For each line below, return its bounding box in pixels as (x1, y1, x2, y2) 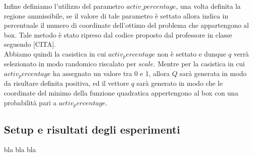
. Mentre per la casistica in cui (153, 58, 245, 69)
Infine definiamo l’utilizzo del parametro (4, 1, 124, 11)
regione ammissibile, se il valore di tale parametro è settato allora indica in (4, 10, 229, 20)
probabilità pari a (4, 97, 57, 107)
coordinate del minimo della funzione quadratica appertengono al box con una (4, 88, 238, 98)
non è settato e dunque (157, 48, 226, 58)
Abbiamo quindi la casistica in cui (4, 48, 106, 58)
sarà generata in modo (180, 68, 247, 78)
